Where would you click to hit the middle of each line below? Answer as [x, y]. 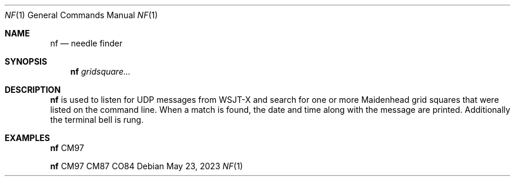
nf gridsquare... [101, 71]
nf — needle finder [86, 43]
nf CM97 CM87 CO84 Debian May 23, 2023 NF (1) [147, 166]
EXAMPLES [27, 138]
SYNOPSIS [26, 61]
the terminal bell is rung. [97, 120]
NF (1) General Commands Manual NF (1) [81, 15]
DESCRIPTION [33, 90]
